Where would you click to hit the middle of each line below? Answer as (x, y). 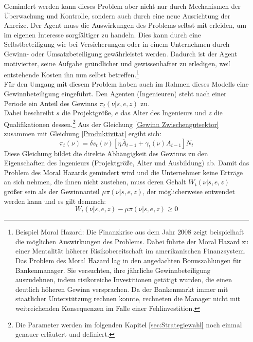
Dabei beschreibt (29, 113)
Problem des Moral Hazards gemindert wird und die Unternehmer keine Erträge (123, 172)
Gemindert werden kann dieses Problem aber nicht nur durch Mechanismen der (122, 6)
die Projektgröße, (87, 113)
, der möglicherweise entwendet (189, 191)
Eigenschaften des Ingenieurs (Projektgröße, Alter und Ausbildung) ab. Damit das (126, 163)
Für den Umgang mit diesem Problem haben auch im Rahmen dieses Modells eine (126, 84)
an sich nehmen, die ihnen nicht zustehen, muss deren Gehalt (95, 182)
